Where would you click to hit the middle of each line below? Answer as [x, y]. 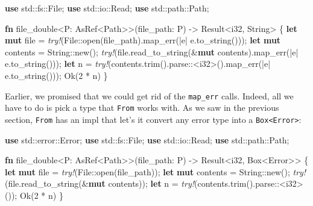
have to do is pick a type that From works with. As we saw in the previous [142, 108]
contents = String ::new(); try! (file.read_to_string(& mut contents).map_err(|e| [152, 51]
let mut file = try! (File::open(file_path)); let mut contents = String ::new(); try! [156, 171]
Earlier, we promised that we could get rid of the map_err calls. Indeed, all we [149, 95]
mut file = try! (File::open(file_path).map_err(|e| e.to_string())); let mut [143, 40]
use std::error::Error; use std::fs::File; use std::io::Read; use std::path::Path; [147, 139]
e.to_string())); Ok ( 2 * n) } [56, 75]
